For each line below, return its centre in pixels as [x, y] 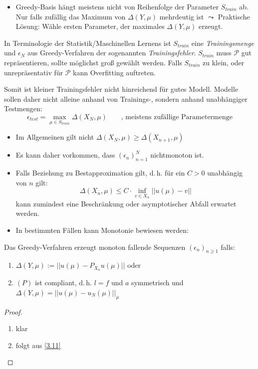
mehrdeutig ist [182, 16]
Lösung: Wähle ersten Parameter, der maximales [90, 26]
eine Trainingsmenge [223, 43]
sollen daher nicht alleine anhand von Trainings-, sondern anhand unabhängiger [126, 98]
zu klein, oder [224, 62]
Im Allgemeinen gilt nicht [55, 137]
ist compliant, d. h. [63, 282]
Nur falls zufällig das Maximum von [71, 16]
